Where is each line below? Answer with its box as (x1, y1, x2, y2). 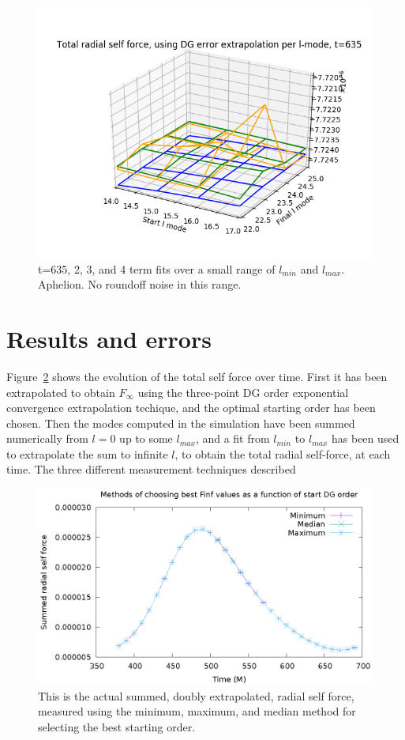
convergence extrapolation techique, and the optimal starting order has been (6, 399, 376, 416)
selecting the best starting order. (38, 719, 196, 735)
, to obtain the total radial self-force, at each (174, 445, 391, 462)
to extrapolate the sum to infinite (6, 445, 168, 462)
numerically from (6, 430, 88, 447)
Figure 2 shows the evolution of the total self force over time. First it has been (6, 368, 388, 384)
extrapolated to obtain (6, 383, 115, 400)
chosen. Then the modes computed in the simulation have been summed (6, 414, 355, 431)
